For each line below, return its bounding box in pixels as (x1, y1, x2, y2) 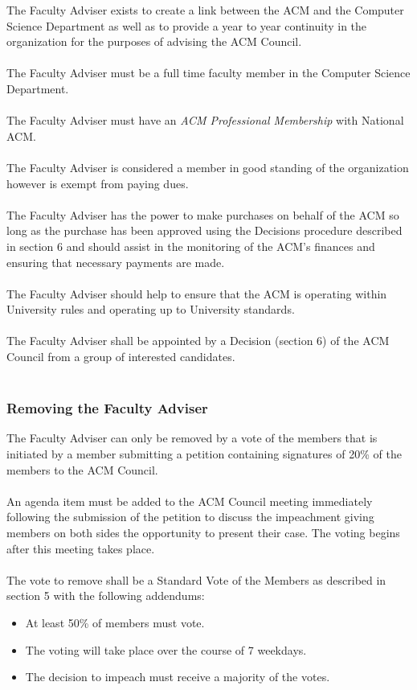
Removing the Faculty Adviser (6, 398, 208, 418)
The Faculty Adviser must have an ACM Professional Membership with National (6, 112, 404, 129)
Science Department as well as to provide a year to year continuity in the (6, 17, 367, 34)
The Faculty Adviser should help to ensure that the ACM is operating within (6, 285, 387, 302)
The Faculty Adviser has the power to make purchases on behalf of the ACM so (6, 206, 399, 223)
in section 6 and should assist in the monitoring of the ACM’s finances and (6, 237, 375, 254)
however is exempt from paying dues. (6, 175, 189, 191)
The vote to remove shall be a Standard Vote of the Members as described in (6, 571, 386, 588)
